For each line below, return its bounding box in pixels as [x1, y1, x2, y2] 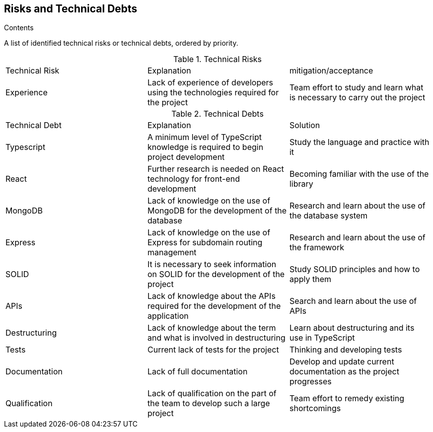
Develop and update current [289, 357, 394, 367]
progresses [289, 376, 332, 387]
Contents [4, 23, 34, 32]
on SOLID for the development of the [147, 269, 285, 280]
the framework [289, 242, 344, 253]
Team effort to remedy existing [289, 393, 405, 404]
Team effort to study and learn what [289, 82, 424, 93]
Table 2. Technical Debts [171, 109, 264, 119]
